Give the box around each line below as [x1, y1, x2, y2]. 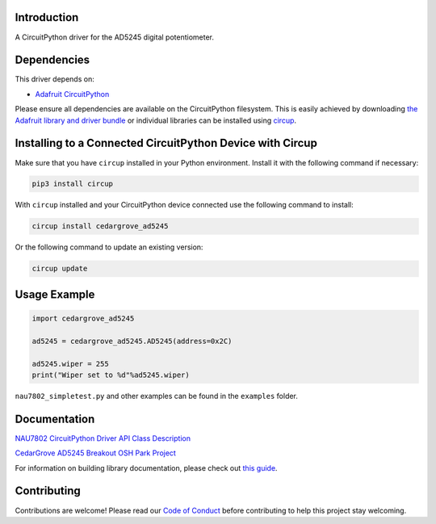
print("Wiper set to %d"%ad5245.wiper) [31, 370, 190, 379]
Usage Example [15, 287, 95, 301]
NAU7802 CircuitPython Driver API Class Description [15, 433, 191, 443]
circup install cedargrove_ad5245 [31, 222, 169, 231]
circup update [31, 264, 88, 274]
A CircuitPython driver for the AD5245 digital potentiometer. [15, 32, 214, 42]
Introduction [15, 10, 79, 24]
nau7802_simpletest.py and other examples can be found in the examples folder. [15, 391, 299, 400]
